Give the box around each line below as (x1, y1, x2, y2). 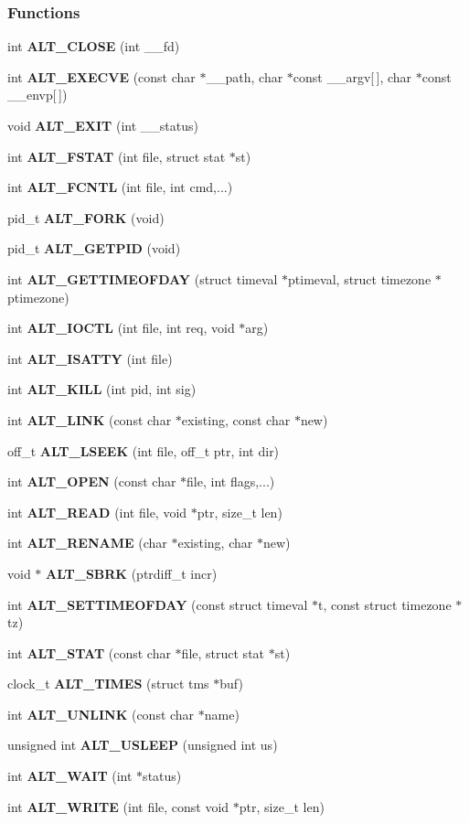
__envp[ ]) (7, 85, 68, 104)
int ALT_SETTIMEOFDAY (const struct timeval (7, 594, 308, 614)
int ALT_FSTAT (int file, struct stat (7, 146, 226, 166)
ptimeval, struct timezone (288, 269, 432, 288)
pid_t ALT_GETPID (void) (7, 239, 181, 258)
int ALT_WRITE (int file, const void (7, 796, 229, 816)
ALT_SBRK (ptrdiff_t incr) (46, 563, 218, 583)
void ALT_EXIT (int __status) (7, 116, 198, 134)
